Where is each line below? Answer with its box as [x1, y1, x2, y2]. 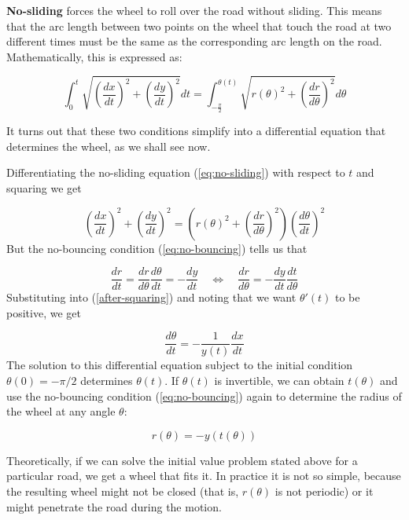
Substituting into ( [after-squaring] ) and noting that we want [6, 289, 297, 306]
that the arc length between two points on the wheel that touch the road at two [6, 17, 392, 34]
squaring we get [6, 179, 82, 196]
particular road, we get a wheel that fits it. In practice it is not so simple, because [6, 467, 401, 484]
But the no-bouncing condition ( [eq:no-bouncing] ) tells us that [6, 240, 308, 256]
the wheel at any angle [6, 403, 116, 419]
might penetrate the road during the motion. [6, 498, 222, 515]
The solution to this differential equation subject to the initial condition [6, 357, 353, 373]
